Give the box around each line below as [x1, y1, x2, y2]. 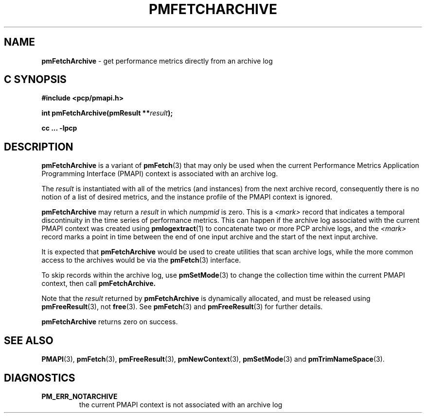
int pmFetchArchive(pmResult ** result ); [41, 109, 173, 117]
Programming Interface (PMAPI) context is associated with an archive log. [41, 169, 278, 178]
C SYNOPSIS [4, 73, 67, 86]
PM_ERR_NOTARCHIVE [41, 392, 118, 400]
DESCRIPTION [4, 140, 73, 153]
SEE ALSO [4, 334, 53, 347]
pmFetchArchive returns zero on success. [41, 317, 178, 326]
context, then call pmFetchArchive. [41, 279, 156, 288]
